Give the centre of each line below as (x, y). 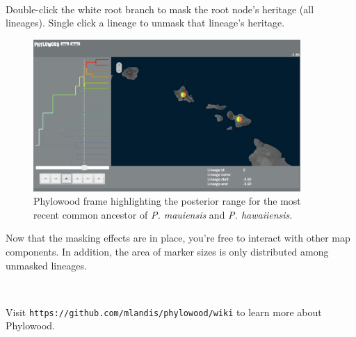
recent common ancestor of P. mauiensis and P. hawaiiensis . (163, 214)
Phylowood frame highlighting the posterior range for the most (167, 201)
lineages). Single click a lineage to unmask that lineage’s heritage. (145, 23)
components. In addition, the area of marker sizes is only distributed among (167, 252)
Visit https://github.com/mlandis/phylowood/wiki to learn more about (164, 312)
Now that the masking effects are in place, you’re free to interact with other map (178, 238)
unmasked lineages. (46, 265)
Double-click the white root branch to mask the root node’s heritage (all (160, 9)
